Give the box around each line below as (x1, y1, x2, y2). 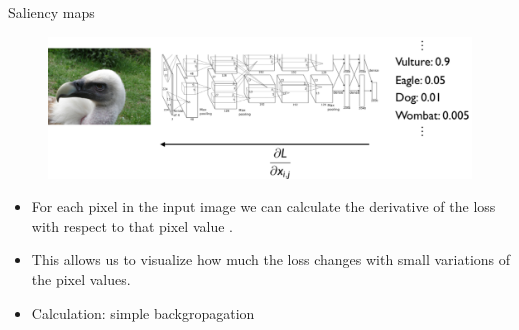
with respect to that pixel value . (31, 215, 233, 236)
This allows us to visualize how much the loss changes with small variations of (31, 249, 511, 270)
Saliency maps (8, 2, 95, 22)
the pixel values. (31, 268, 131, 289)
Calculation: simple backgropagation (31, 302, 255, 323)
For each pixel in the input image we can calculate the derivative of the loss (31, 196, 496, 217)
